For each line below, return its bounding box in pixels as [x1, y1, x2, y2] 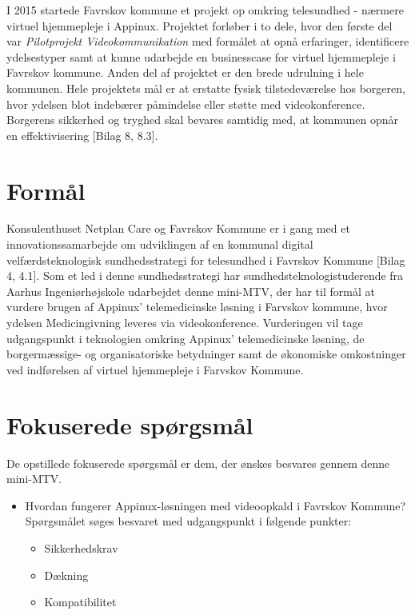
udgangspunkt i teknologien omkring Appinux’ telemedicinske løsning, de [6, 329, 365, 346]
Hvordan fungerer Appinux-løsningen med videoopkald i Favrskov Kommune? [25, 497, 406, 513]
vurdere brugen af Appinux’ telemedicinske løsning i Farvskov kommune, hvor [6, 298, 388, 315]
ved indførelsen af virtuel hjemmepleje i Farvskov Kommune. [6, 361, 304, 377]
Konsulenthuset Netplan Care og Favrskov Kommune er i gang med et [6, 220, 350, 237]
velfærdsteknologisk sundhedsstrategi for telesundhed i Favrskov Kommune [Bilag [6, 251, 405, 268]
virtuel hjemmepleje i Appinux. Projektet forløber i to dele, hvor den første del [6, 17, 393, 34]
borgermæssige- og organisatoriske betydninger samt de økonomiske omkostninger [6, 345, 406, 362]
